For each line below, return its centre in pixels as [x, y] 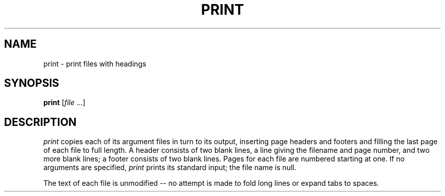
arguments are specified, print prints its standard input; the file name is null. [170, 168]
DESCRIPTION [40, 122]
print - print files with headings [95, 63]
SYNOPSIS [32, 83]
